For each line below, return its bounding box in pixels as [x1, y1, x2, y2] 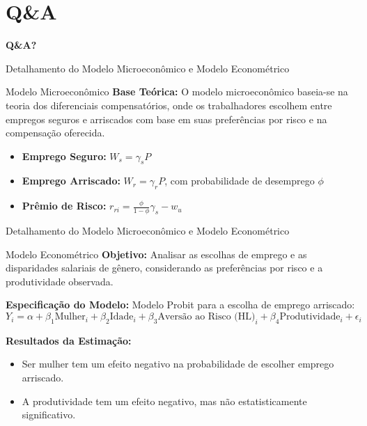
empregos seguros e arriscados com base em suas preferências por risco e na [6, 111, 327, 126]
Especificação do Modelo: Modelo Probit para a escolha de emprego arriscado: [6, 297, 355, 312]
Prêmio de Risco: [22, 198, 107, 213]
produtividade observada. [6, 274, 114, 288]
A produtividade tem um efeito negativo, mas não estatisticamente [22, 393, 307, 408]
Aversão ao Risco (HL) [157, 312, 256, 322]
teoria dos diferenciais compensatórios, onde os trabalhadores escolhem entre [6, 97, 332, 112]
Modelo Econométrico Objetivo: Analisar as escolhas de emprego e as [6, 246, 307, 261]
